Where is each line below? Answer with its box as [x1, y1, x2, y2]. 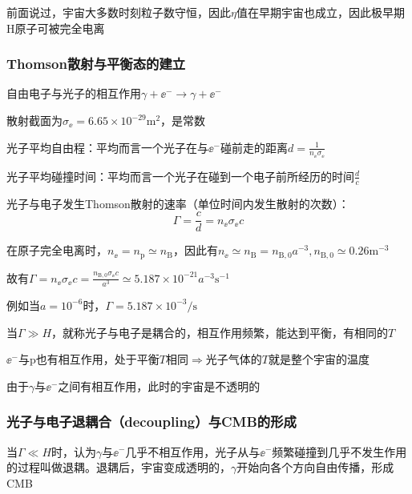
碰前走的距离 [220, 139, 289, 155]
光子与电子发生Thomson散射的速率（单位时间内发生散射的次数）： [6, 195, 349, 211]
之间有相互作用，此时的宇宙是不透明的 [58, 377, 261, 394]
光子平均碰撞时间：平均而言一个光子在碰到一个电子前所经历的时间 [6, 167, 354, 184]
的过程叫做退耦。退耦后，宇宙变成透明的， [6, 459, 231, 476]
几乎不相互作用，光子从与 [125, 443, 261, 460]
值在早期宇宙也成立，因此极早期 [236, 4, 405, 20]
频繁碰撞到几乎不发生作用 [272, 443, 407, 460]
